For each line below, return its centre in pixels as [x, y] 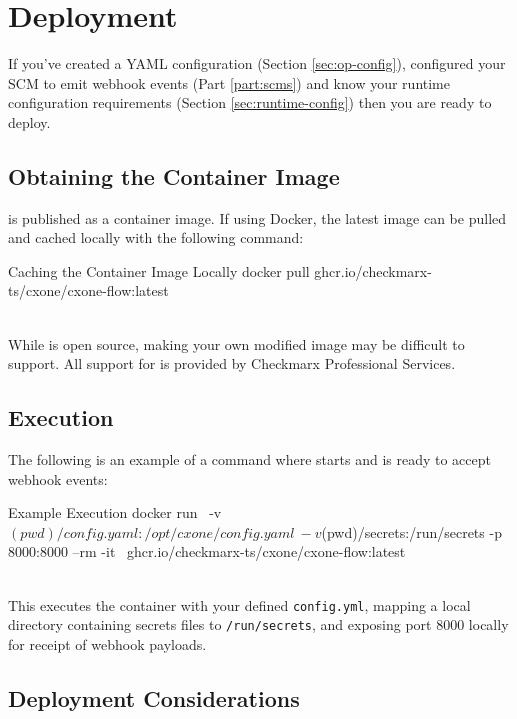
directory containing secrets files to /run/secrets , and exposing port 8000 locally [258, 624]
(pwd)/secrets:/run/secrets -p [411, 531]
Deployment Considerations [154, 697]
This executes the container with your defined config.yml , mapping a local [239, 604]
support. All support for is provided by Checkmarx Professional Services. [232, 363]
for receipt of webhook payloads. [107, 643]
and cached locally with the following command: [156, 237]
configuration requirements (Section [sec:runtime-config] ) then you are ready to [250, 102]
